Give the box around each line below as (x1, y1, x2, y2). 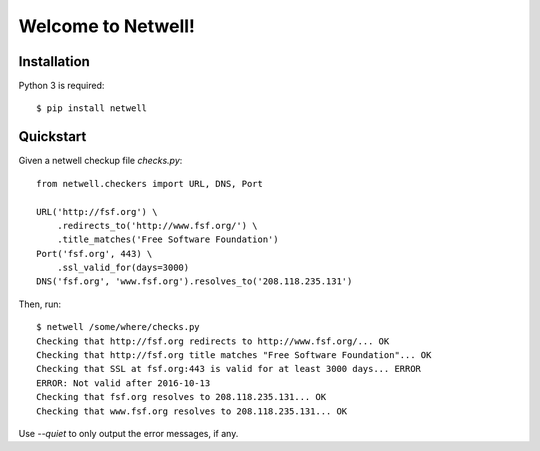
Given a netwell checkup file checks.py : (18, 155, 183, 167)
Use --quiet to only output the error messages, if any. (18, 428, 239, 439)
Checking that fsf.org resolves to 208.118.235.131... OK (36, 391, 327, 403)
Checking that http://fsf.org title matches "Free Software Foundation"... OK (36, 350, 432, 361)
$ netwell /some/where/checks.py (36, 321, 200, 333)
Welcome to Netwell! (18, 15, 195, 37)
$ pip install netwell (36, 103, 148, 114)
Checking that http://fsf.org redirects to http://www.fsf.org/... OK (36, 335, 390, 347)
